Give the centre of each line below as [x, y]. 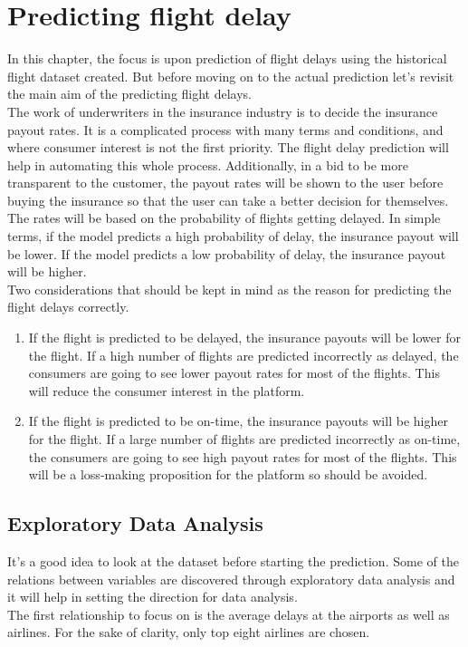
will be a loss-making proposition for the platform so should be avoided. [228, 474]
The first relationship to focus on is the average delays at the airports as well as [229, 614]
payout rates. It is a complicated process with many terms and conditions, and [225, 129]
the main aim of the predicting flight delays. [130, 94]
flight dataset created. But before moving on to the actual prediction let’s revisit [231, 76]
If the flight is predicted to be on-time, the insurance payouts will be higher [238, 421]
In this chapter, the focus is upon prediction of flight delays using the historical [227, 58]
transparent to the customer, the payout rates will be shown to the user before [225, 183]
